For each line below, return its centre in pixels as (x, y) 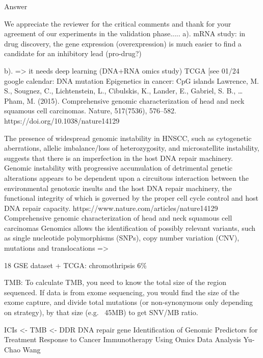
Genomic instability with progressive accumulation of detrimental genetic (119, 168)
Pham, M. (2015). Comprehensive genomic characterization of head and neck (124, 100)
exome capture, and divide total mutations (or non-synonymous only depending (129, 302)
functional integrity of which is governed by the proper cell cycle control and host (131, 198)
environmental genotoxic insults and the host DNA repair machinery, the (118, 188)
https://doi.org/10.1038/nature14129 (62, 120)
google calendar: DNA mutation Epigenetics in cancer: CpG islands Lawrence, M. (131, 80)
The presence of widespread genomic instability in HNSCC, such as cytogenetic (128, 138)
